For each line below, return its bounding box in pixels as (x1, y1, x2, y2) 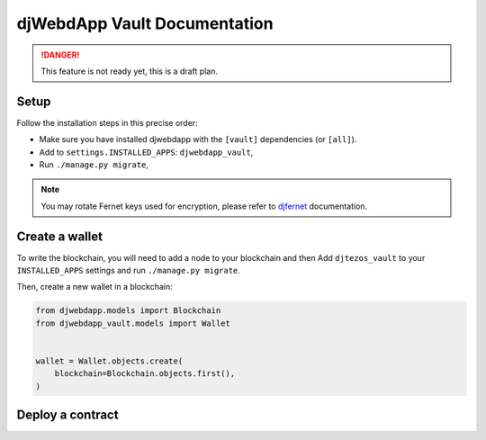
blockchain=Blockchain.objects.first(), (54, 369, 236, 379)
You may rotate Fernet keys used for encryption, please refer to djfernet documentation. (40, 201, 368, 211)
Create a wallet (16, 229, 103, 244)
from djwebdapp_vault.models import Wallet (35, 318, 231, 328)
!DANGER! (40, 49, 80, 60)
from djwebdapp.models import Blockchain (35, 306, 221, 316)
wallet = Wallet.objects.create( (35, 356, 184, 366)
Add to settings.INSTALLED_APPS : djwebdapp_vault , (39, 147, 254, 157)
